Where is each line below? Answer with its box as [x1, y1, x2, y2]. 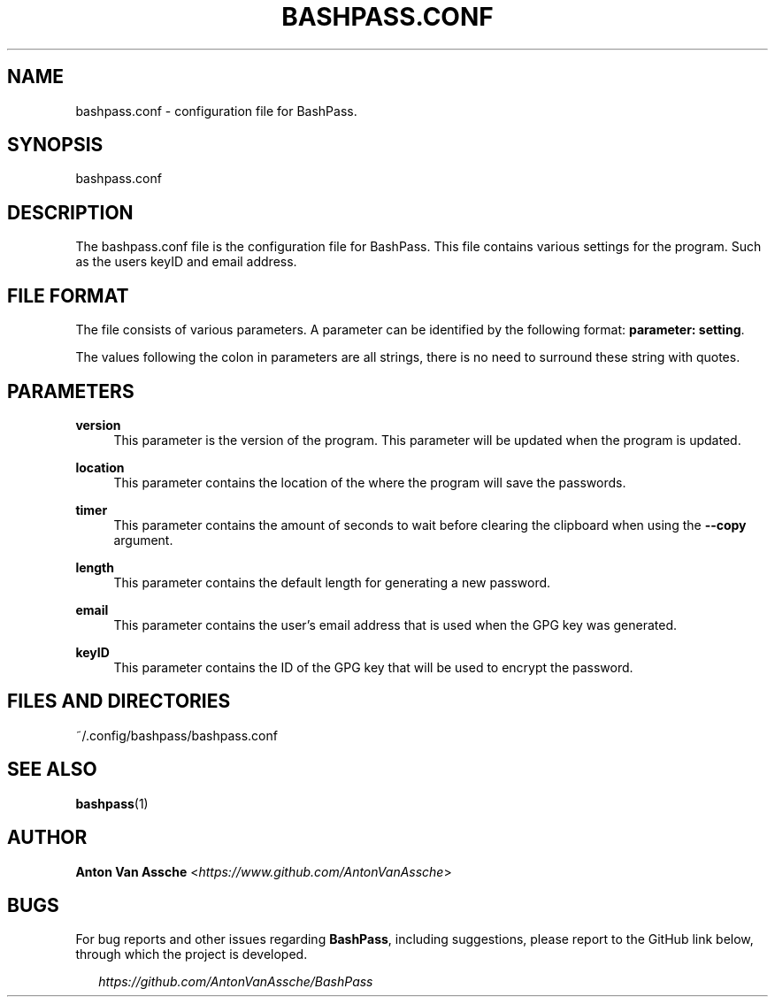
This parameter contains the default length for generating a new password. [113, 574, 551, 590]
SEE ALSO [7, 758, 97, 781]
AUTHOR [7, 826, 88, 849]
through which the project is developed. [75, 947, 308, 962]
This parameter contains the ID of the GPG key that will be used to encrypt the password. [113, 659, 633, 675]
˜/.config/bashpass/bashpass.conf [75, 727, 278, 743]
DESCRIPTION [7, 201, 134, 224]
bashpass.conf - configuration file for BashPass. [75, 103, 357, 119]
